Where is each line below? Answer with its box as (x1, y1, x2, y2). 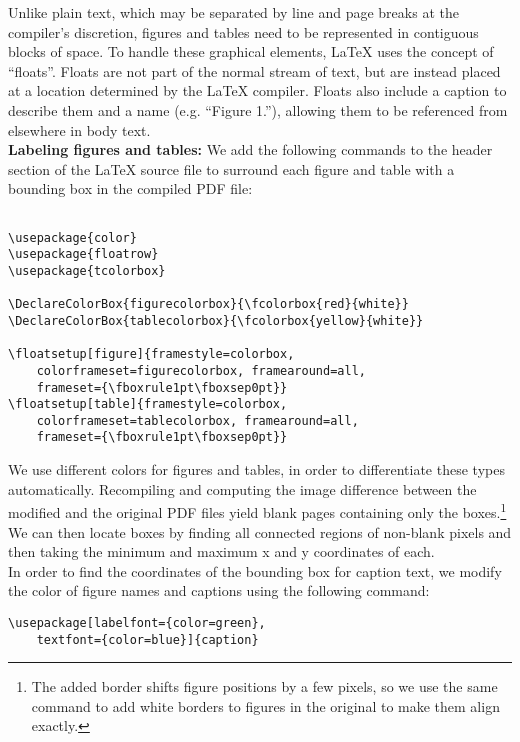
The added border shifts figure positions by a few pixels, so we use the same (31, 676, 498, 697)
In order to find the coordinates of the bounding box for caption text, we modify (8, 560, 502, 581)
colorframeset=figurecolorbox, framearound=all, (36, 363, 366, 378)
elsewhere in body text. (8, 119, 151, 140)
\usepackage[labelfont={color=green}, (8, 615, 266, 630)
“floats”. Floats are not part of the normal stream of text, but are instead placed (8, 60, 501, 81)
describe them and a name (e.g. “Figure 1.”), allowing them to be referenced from (8, 99, 508, 120)
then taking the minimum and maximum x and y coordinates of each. (8, 541, 435, 562)
